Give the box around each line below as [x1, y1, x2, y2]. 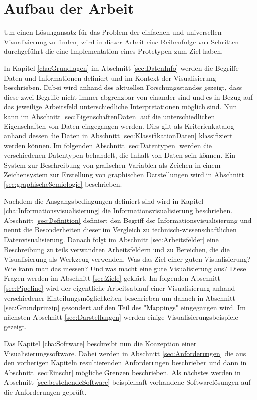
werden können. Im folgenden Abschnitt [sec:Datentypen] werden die [4, 140, 212, 150]
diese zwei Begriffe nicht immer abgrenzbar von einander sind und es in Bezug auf [4, 91, 253, 102]
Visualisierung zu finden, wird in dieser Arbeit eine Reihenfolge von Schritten [4, 36, 239, 46]
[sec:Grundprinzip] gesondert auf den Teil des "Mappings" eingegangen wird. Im [4, 302, 246, 312]
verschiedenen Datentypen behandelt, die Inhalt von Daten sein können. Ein [4, 150, 236, 160]
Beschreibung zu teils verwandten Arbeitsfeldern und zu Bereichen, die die [4, 244, 230, 254]
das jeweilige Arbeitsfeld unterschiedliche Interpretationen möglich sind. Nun [4, 101, 237, 112]
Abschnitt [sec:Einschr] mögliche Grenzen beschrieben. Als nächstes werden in [4, 367, 241, 377]
